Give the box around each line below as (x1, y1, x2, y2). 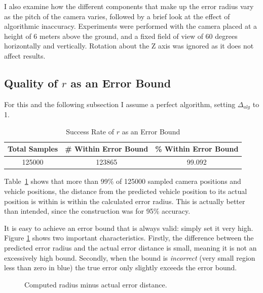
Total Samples (8, 143, 58, 154)
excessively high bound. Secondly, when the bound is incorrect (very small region (4, 252, 255, 263)
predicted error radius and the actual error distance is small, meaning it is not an (4, 242, 257, 253)
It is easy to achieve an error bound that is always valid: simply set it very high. (4, 222, 253, 233)
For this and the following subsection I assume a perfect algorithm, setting (4, 99, 236, 109)
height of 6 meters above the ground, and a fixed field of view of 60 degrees (4, 30, 238, 41)
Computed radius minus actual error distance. (24, 279, 167, 289)
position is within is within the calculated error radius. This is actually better (4, 196, 245, 206)
